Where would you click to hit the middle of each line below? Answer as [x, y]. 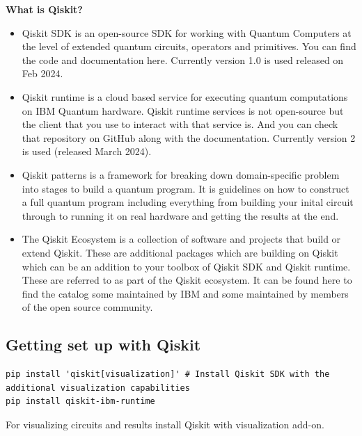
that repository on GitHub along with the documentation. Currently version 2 [189, 137]
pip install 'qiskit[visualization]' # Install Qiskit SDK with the [168, 374]
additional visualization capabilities [98, 388]
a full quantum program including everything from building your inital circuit [188, 202]
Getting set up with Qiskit [103, 345]
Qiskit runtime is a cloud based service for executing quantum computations [185, 96]
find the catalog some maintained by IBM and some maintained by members [185, 293]
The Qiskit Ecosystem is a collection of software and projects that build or [181, 239]
